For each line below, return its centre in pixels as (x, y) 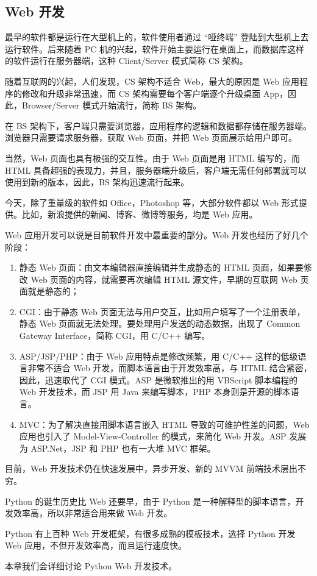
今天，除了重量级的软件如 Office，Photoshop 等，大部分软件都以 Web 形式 (152, 202)
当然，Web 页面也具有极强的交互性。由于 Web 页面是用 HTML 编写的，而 (152, 158)
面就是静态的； (49, 291)
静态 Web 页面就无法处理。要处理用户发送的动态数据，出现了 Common (160, 323)
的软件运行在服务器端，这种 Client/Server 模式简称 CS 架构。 (126, 61)
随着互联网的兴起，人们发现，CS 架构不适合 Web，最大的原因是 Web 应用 (152, 81)
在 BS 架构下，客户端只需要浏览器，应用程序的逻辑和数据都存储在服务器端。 (158, 125)
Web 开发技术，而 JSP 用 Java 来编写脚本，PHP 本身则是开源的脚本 (155, 392)
